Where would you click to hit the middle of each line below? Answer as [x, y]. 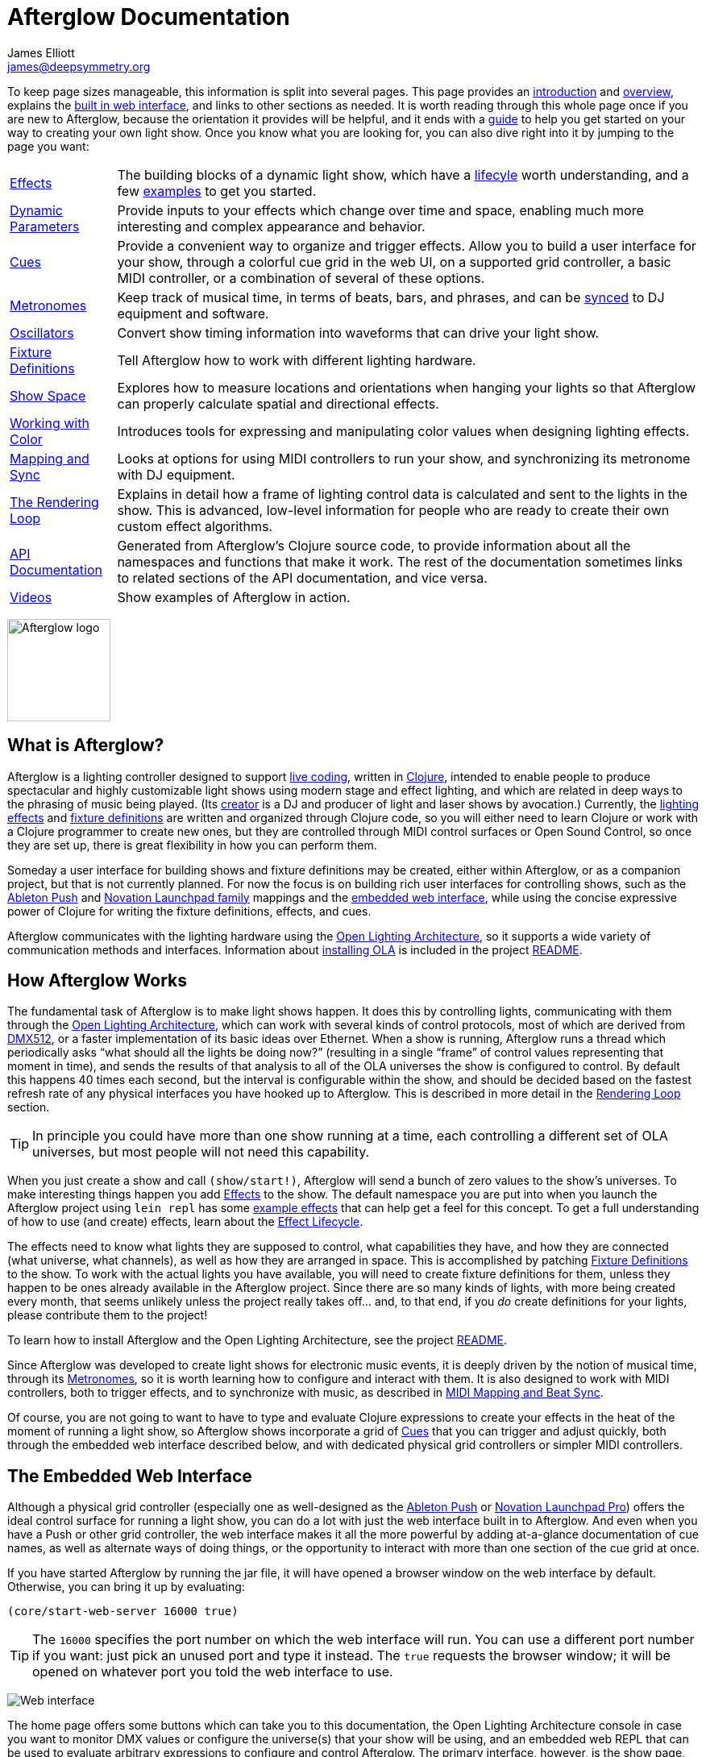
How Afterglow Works [97, 981]
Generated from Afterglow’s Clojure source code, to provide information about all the [374, 545]
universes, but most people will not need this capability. [201, 1152]
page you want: [48, 146]
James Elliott [41, 52]
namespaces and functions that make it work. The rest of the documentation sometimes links [400, 561]
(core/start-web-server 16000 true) [123, 1612]
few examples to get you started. [217, 191]
